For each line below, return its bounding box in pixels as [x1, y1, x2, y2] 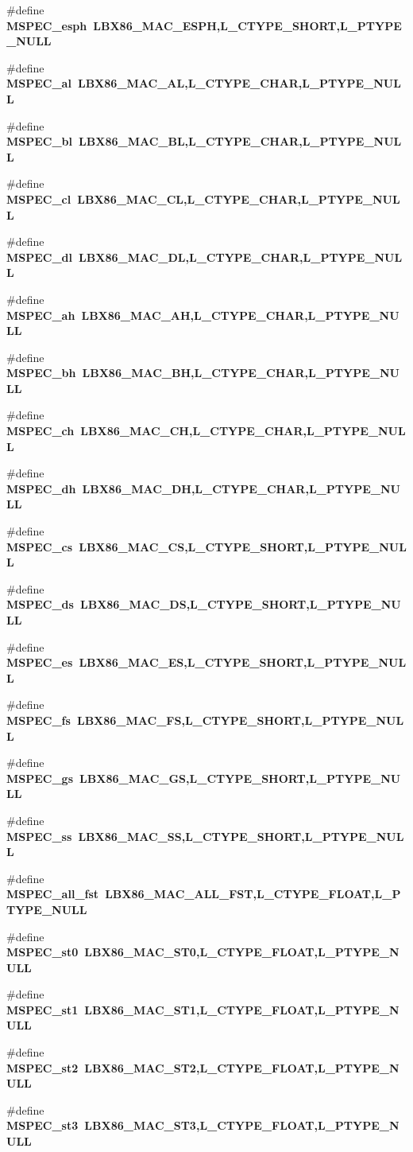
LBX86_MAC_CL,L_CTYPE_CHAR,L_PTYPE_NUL [77, 190, 400, 207]
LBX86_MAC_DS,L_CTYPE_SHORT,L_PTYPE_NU [79, 596, 401, 613]
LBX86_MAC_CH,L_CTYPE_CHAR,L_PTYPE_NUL [80, 422, 406, 439]
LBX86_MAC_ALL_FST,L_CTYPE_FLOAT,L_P [105, 885, 401, 902]
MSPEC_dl [6, 248, 73, 265]
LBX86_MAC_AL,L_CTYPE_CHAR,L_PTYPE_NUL [77, 75, 401, 91]
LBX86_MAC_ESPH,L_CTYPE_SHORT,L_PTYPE [93, 17, 402, 33]
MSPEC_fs [6, 711, 71, 728]
